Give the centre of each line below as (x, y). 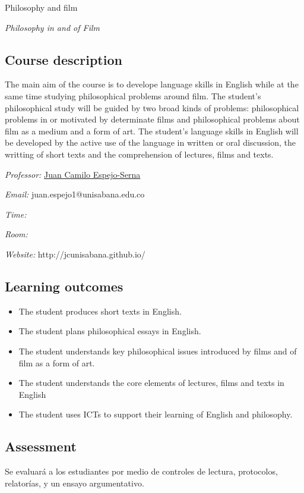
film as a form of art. (57, 362)
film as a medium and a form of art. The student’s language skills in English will (152, 131)
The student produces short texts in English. (100, 311)
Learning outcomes (64, 286)
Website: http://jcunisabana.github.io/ (75, 254)
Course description (64, 59)
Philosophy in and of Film (52, 27)
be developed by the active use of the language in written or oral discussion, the (151, 142)
